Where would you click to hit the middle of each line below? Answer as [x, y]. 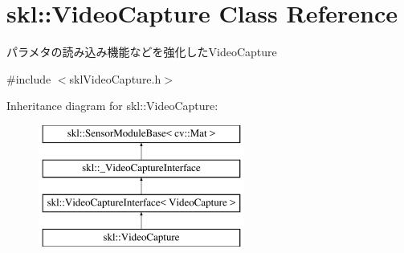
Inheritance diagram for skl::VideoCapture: [112, 106]
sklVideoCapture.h [115, 78]
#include [29, 78]
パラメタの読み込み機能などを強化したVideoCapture [142, 52]
